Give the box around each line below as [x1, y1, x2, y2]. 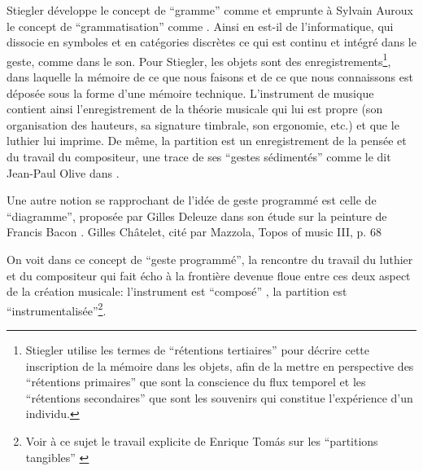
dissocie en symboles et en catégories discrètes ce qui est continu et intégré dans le [7, 33, 416, 51]
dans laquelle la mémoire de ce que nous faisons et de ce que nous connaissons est [7, 68, 413, 86]
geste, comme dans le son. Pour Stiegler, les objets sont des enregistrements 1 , [7, 50, 391, 69]
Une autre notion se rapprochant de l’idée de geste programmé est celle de [7, 191, 377, 209]
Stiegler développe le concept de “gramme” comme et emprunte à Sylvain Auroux [7, 2, 413, 18]
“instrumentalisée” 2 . [7, 299, 107, 319]
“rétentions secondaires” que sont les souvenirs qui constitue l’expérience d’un [25, 389, 413, 406]
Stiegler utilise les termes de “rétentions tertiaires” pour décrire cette [25, 341, 369, 358]
